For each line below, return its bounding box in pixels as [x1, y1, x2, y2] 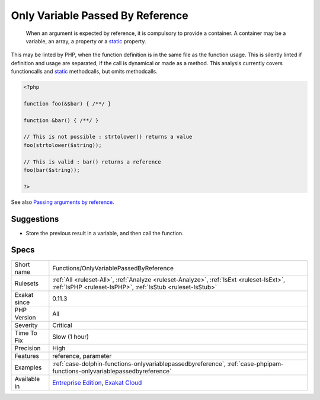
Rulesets [14, 279, 39, 287]
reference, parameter [52, 351, 112, 360]
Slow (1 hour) [52, 332, 89, 341]
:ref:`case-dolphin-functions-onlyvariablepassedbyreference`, [52, 359, 226, 367]
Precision [14, 344, 41, 352]
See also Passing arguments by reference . [11, 199, 115, 206]
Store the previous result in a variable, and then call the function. [25, 229, 184, 236]
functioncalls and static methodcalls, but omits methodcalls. [11, 68, 158, 75]
